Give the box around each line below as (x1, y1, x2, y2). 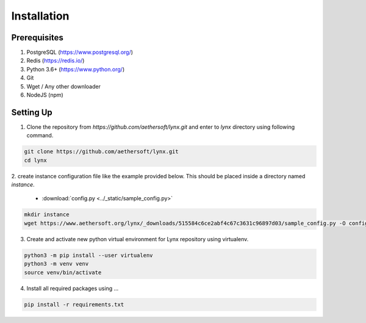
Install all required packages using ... (26, 285, 119, 292)
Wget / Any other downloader (26, 82, 101, 90)
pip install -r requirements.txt (24, 301, 124, 308)
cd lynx (24, 156, 47, 164)
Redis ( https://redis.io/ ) (26, 57, 85, 64)
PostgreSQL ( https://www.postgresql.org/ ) (26, 49, 134, 56)
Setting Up (11, 107, 53, 117)
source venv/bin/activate (24, 269, 102, 276)
